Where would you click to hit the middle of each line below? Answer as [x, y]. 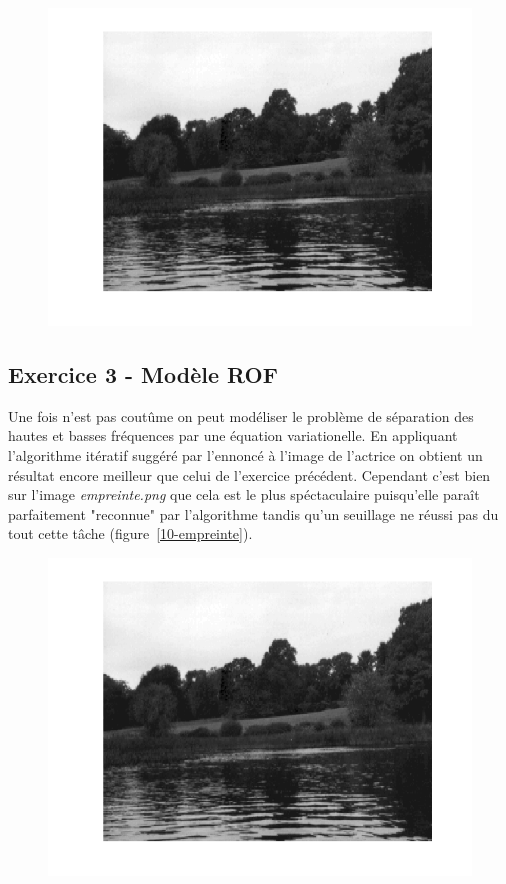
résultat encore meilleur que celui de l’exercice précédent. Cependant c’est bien [249, 474]
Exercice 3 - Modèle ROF [143, 373]
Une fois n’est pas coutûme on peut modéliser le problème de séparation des [241, 415]
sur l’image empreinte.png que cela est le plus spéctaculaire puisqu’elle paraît [244, 494]
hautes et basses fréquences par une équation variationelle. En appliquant [233, 435]
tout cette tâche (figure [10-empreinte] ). [130, 533]
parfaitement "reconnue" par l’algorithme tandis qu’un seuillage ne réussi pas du [253, 513]
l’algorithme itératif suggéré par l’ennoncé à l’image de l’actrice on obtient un [245, 454]
